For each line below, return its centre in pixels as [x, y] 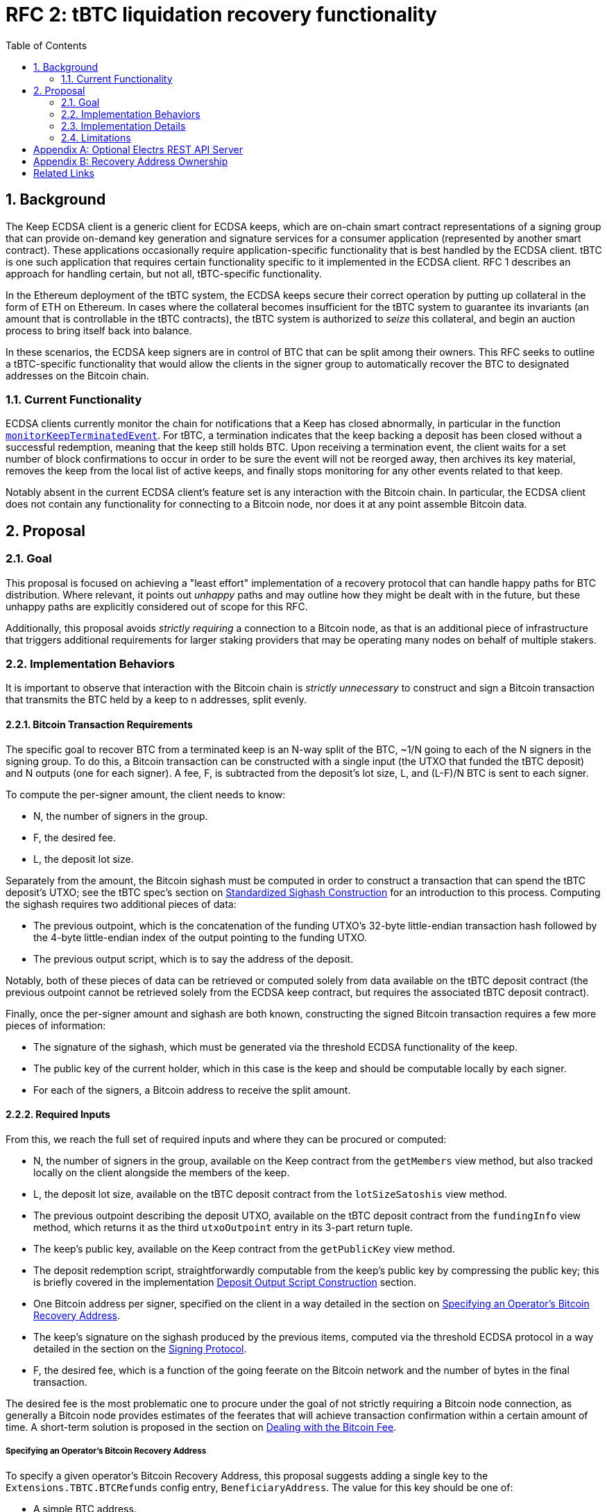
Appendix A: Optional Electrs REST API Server [138, 149]
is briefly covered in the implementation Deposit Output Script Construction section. [225, 1282]
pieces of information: [56, 1025]
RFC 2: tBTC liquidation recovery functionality [221, 15]
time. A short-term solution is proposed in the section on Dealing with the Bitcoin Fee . [201, 1427]
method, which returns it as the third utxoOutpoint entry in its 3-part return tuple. [223, 1227]
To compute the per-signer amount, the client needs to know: [146, 794]
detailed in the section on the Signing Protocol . [140, 1348]
